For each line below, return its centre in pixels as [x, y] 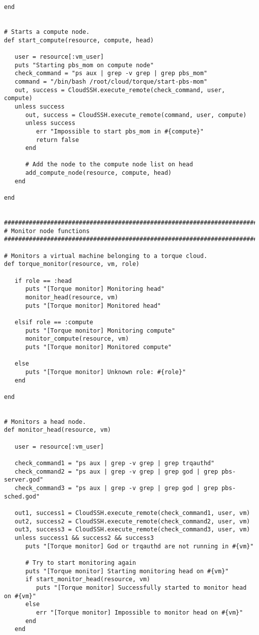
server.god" [24, 480]
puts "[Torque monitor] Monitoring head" [95, 289]
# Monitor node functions [47, 231]
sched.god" [22, 496]
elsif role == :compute [54, 322]
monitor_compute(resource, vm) [77, 339]
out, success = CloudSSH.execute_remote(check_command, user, [120, 90]
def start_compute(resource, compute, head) [79, 40]
